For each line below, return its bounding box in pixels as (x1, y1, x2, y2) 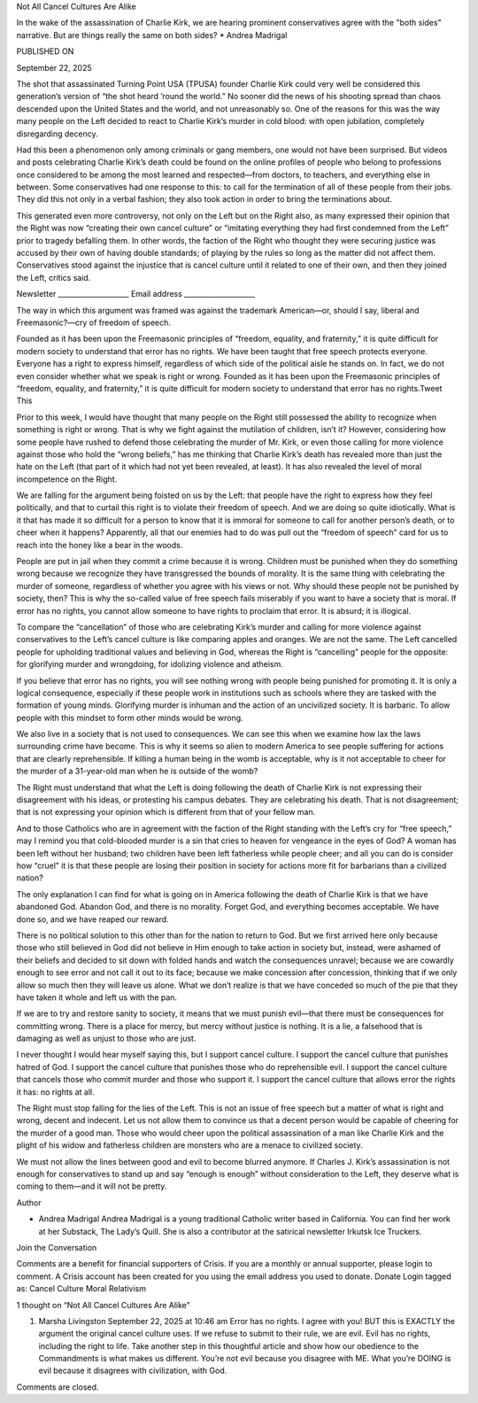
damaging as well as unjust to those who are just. (16, 1033, 197, 1044)
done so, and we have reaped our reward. (16, 913, 169, 925)
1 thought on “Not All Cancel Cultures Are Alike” (16, 1299, 190, 1310)
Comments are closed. (16, 1382, 99, 1392)
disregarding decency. (16, 128, 98, 139)
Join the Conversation (16, 1242, 97, 1252)
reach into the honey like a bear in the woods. (16, 539, 183, 550)
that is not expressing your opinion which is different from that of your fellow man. (16, 807, 316, 818)
